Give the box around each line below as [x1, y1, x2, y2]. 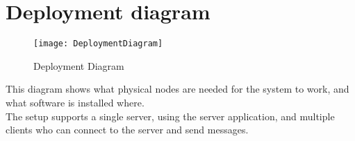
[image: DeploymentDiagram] [33, 39, 163, 49]
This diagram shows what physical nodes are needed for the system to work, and [6, 82, 349, 96]
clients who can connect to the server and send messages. [6, 122, 249, 137]
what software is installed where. [6, 95, 145, 109]
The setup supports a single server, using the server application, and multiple [6, 109, 335, 123]
